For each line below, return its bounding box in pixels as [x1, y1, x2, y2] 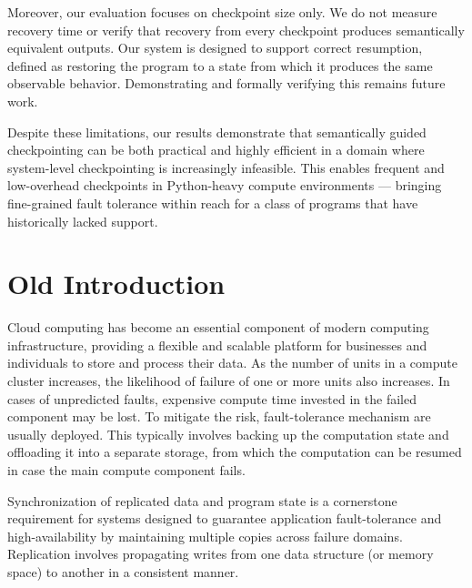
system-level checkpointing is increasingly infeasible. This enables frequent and [7, 157, 445, 177]
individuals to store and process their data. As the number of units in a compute [7, 353, 457, 372]
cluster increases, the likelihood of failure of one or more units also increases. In [7, 371, 450, 390]
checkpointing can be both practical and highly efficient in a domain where [7, 140, 425, 159]
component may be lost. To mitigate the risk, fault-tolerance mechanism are [7, 407, 431, 426]
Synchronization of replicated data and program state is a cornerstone [7, 491, 397, 510]
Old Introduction [7, 265, 226, 302]
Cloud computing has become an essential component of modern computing [7, 318, 429, 337]
